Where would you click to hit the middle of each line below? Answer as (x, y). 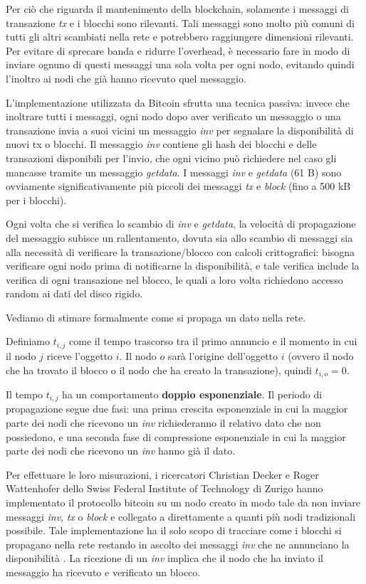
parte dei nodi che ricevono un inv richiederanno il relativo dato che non (163, 423)
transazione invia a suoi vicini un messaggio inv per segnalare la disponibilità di (180, 130)
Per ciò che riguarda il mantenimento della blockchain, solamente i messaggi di (177, 9)
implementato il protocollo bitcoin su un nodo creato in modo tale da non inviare (183, 502)
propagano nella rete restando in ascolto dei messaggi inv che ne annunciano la (178, 544)
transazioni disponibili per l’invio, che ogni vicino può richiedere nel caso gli (171, 158)
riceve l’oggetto (80, 355)
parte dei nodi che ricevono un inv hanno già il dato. (121, 451)
